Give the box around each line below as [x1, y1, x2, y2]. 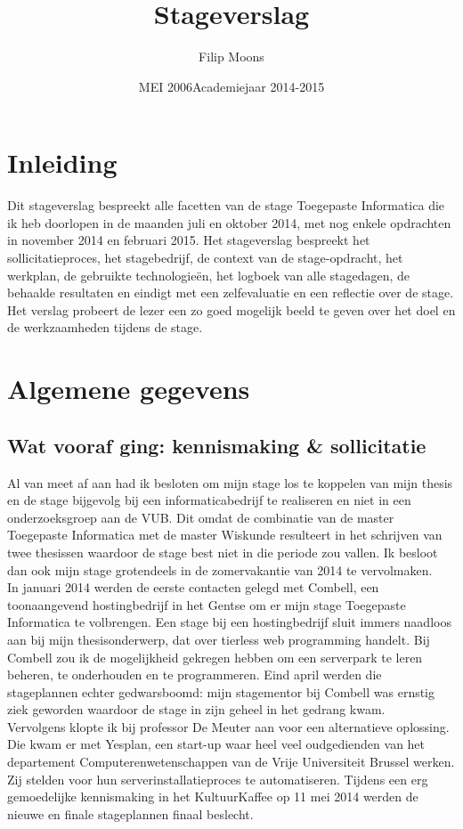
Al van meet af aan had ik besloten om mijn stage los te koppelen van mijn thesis [7, 473, 453, 492]
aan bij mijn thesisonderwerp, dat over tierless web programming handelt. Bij [7, 630, 430, 648]
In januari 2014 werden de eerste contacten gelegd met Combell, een [7, 578, 379, 597]
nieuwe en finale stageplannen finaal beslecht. [7, 804, 254, 823]
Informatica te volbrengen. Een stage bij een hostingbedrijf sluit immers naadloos [7, 613, 451, 631]
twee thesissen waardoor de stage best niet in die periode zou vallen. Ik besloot [7, 542, 438, 561]
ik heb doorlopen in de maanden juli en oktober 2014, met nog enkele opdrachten [7, 213, 451, 232]
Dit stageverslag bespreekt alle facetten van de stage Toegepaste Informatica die [7, 196, 445, 215]
